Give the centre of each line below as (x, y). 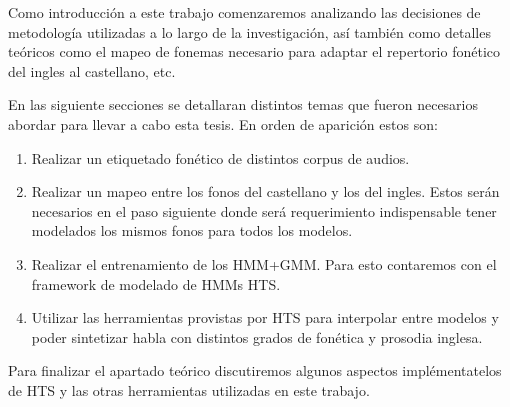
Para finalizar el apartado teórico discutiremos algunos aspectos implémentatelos (255, 370)
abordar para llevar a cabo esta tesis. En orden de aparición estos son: (223, 123)
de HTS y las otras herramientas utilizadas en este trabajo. (189, 389)
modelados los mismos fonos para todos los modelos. (192, 230)
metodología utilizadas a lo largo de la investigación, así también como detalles (249, 31)
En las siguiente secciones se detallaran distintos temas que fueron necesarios (243, 104)
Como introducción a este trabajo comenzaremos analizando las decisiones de (244, 12)
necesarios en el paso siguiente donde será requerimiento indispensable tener (264, 210)
